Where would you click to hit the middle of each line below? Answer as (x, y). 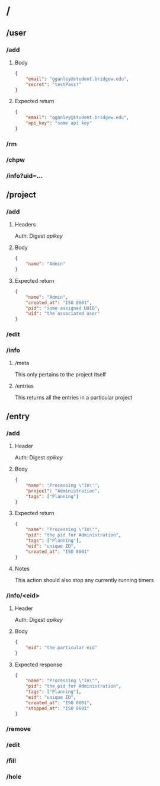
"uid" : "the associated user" (63, 314)
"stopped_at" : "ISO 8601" (58, 708)
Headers (25, 225)
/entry (18, 416)
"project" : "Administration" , (63, 491)
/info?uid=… (25, 175)
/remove (19, 729)
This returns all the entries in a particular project (73, 398)
